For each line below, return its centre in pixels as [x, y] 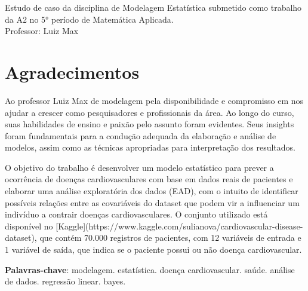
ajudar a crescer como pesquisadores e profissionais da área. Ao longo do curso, [150, 112]
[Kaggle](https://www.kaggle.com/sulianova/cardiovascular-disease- [179, 226]
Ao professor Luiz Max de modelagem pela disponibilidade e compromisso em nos [154, 100]
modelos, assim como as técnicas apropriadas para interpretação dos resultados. [150, 147]
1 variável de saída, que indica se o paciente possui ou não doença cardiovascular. [153, 249]
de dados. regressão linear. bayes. [65, 281]
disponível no [29, 226]
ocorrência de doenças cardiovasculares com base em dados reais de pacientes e [149, 179]
